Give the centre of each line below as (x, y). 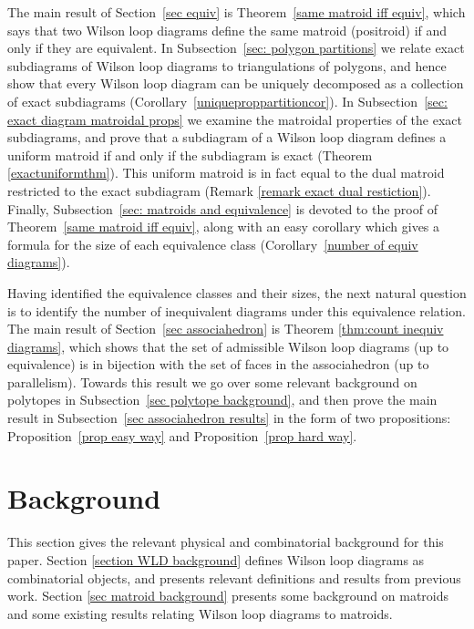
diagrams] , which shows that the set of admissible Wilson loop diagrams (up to (228, 346)
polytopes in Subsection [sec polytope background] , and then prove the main (222, 400)
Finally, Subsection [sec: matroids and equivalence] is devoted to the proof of (222, 208)
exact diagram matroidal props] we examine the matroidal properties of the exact (235, 119)
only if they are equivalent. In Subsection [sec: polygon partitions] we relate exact (236, 48)
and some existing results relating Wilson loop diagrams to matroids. (200, 613)
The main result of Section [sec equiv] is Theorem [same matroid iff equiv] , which (237, 12)
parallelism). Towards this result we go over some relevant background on (212, 382)
